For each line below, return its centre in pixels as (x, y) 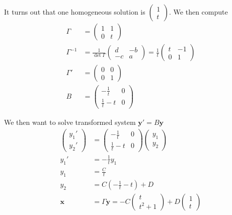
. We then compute (199, 12)
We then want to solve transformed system (70, 122)
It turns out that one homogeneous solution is (75, 12)
